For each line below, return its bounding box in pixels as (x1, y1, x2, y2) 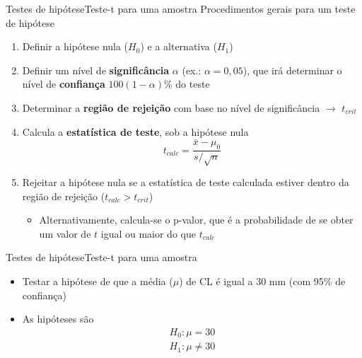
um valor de (39, 226, 91, 241)
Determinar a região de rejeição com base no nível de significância (22, 100, 320, 115)
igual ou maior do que (100, 226, 196, 241)
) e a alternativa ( (140, 39, 217, 54)
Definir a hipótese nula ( (22, 39, 129, 54)
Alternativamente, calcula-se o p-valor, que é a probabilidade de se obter (39, 212, 354, 227)
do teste (175, 76, 210, 91)
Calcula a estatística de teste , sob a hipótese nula (22, 124, 249, 139)
